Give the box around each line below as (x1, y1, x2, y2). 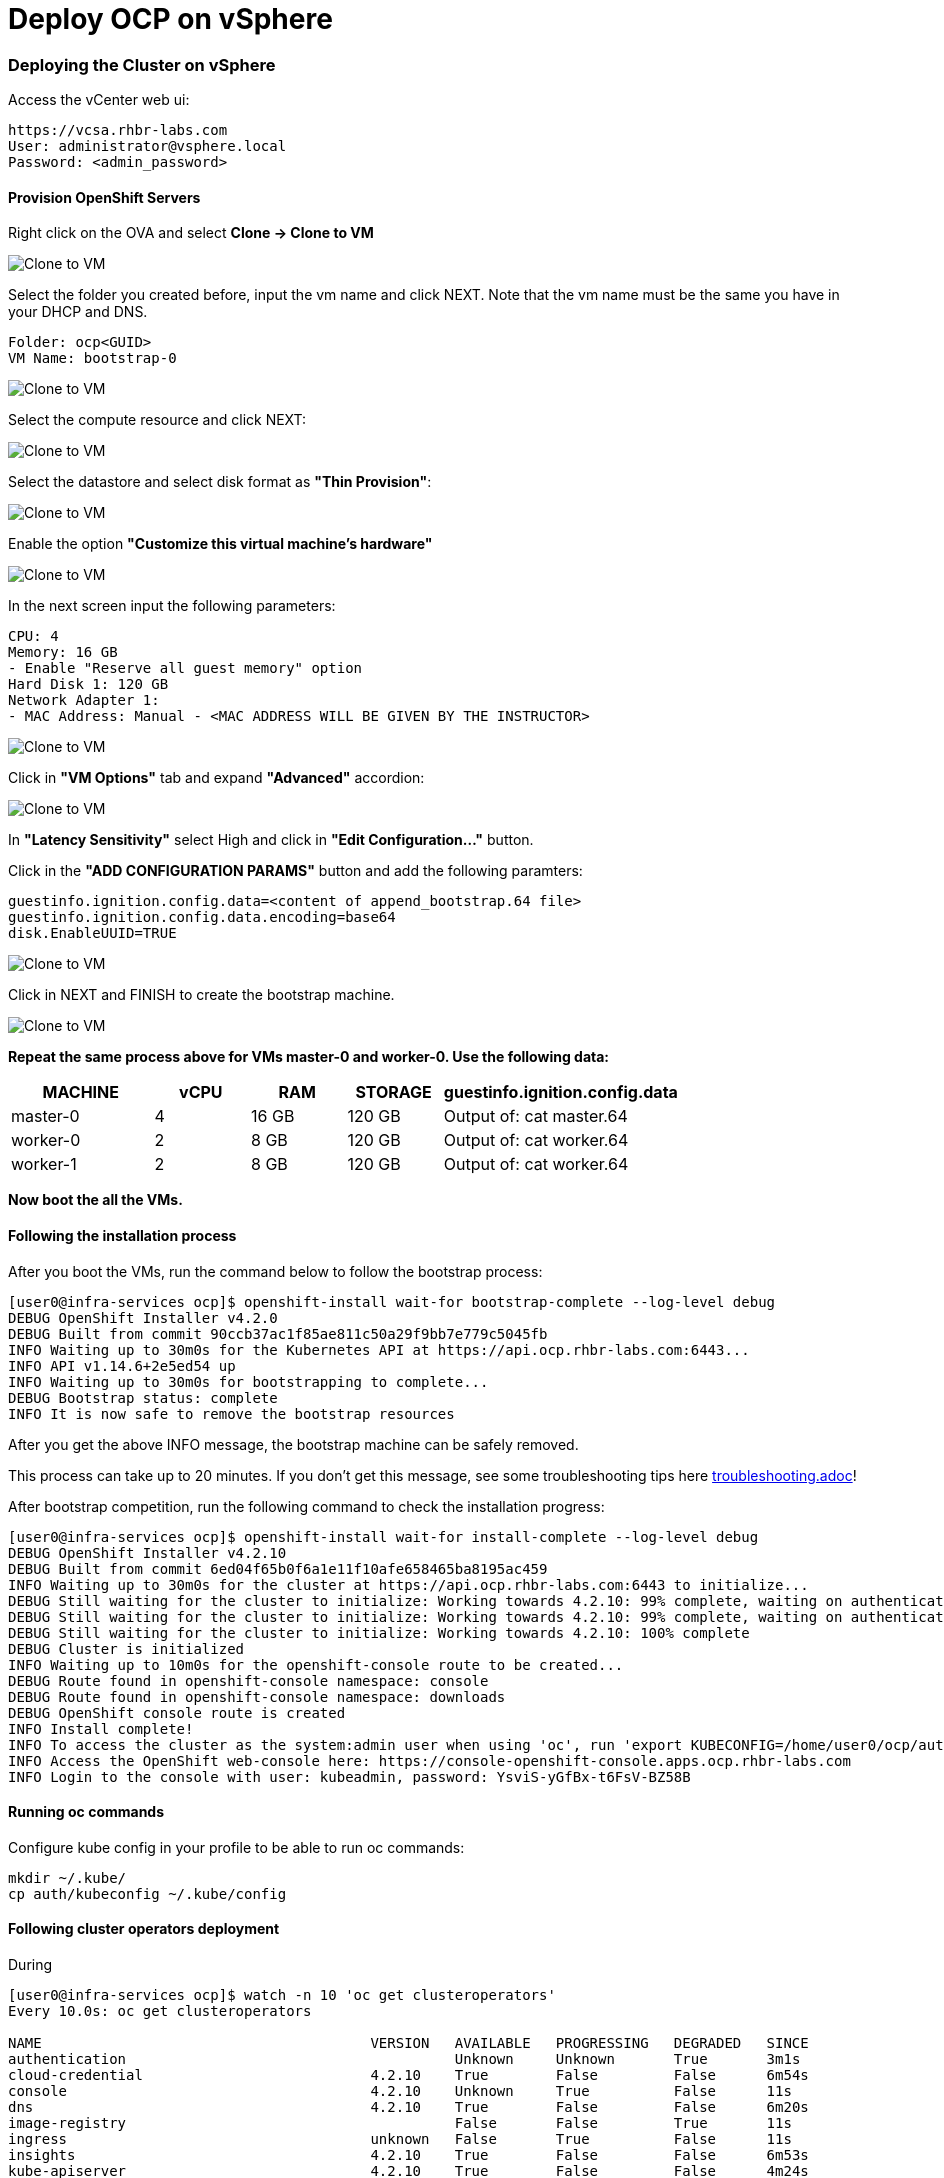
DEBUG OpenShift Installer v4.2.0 (8, 1309, 278, 1326)
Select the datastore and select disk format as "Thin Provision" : (8, 473, 432, 491)
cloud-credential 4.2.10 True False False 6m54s (8, 2067, 809, 2083)
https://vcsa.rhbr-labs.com (8, 122, 228, 139)
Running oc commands (8, 1803, 165, 1821)
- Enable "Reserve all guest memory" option (8, 660, 363, 677)
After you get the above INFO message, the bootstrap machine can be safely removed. (8, 1435, 579, 1453)
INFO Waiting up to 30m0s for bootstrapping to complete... (8, 1373, 489, 1390)
